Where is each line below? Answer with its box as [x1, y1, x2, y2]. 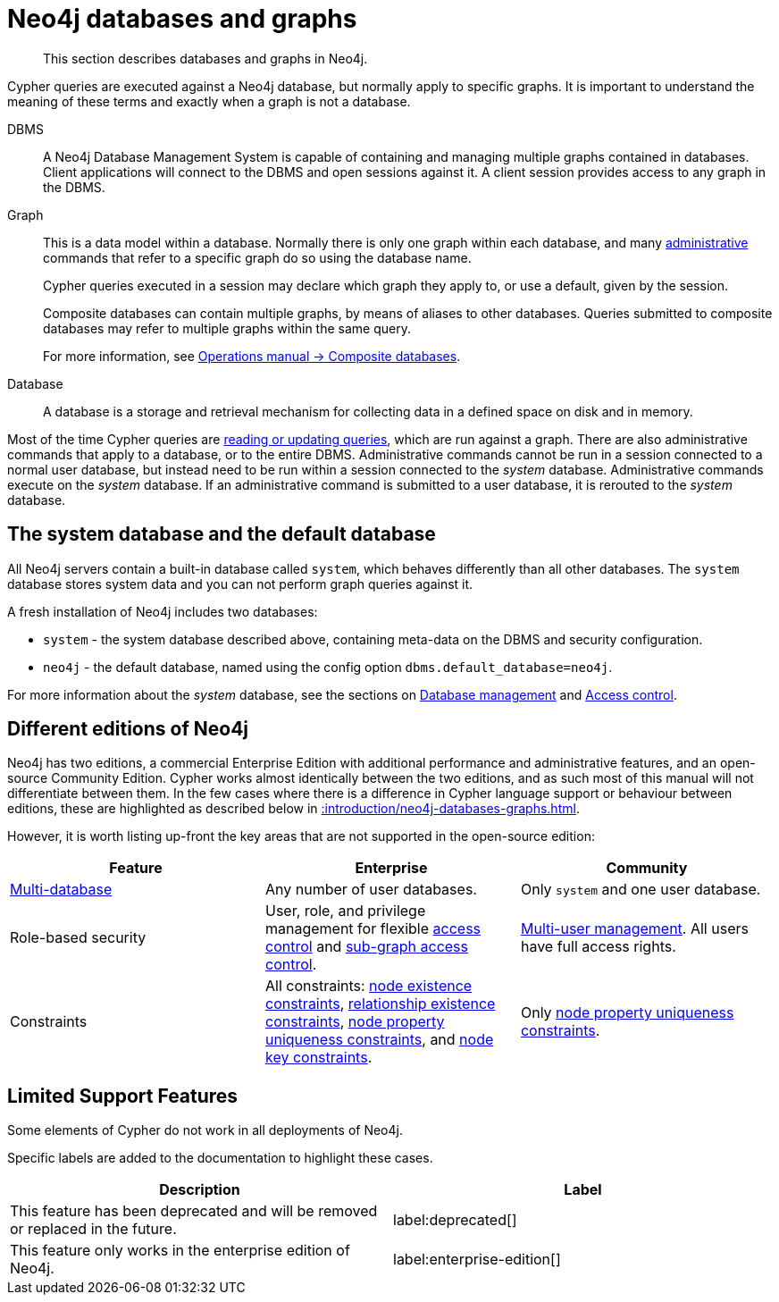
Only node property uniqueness [520, 1004, 734, 1022]
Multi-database [10, 880, 113, 899]
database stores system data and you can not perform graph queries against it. [7, 575, 473, 592]
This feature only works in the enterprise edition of [10, 1241, 350, 1260]
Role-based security [10, 928, 147, 947]
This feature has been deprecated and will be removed [10, 1202, 378, 1221]
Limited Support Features [7, 1084, 239, 1107]
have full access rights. [520, 937, 676, 956]
